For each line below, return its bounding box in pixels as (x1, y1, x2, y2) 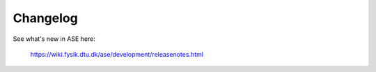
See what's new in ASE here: (13, 35, 95, 43)
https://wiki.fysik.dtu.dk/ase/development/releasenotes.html (30, 50, 203, 58)
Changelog (13, 10, 78, 26)
